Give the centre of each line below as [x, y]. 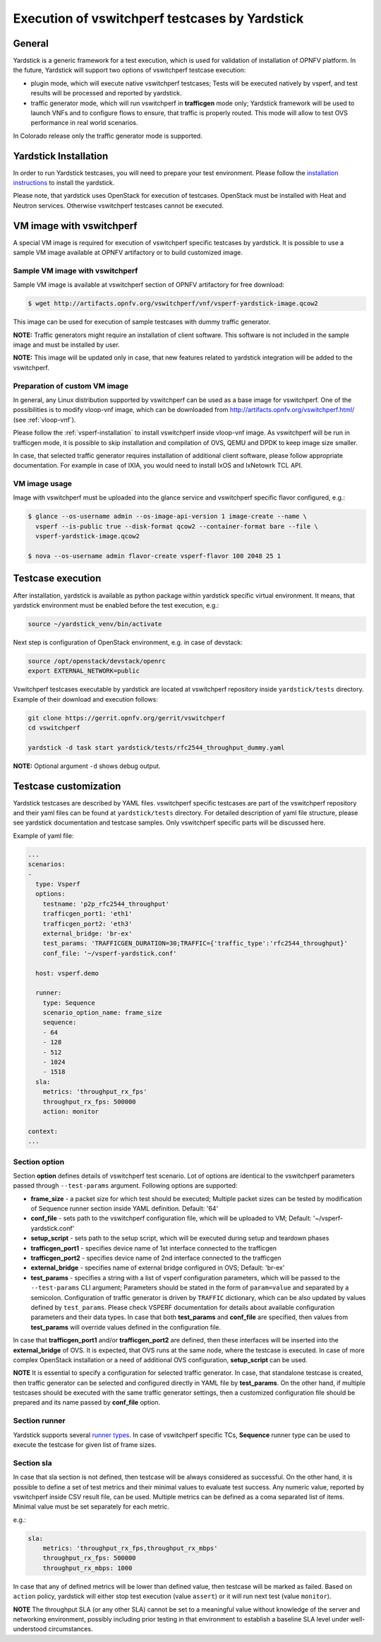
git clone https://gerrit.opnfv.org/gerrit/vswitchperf [127, 718]
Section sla [32, 1463]
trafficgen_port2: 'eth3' [87, 923]
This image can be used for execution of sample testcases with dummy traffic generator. [142, 322]
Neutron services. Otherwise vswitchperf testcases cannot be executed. [118, 206]
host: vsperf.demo [67, 973]
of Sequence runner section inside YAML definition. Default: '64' [125, 1209]
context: [43, 1131]
